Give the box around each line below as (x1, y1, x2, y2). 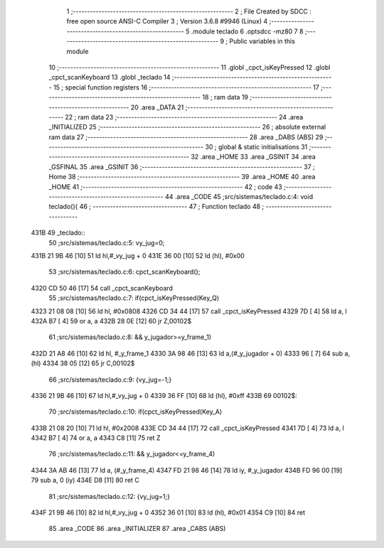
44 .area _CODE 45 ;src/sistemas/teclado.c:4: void (164, 193, 313, 201)
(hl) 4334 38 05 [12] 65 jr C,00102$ (31, 359, 135, 367)
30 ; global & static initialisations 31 (205, 143, 308, 151)
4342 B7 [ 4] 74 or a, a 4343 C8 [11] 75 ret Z (31, 434, 161, 442)
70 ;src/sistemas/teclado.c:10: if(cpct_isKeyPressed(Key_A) (48, 407, 223, 416)
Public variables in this (229, 37, 295, 45)
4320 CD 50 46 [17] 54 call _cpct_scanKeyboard (31, 284, 174, 292)
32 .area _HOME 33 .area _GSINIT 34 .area (191, 153, 316, 161)
